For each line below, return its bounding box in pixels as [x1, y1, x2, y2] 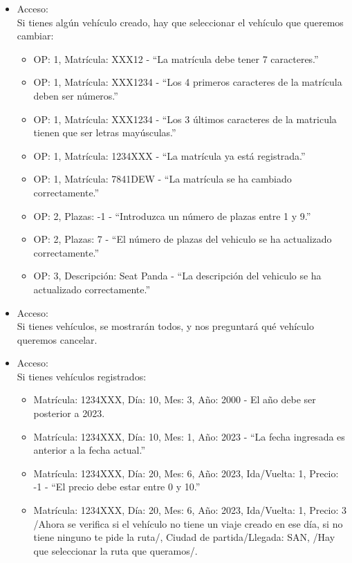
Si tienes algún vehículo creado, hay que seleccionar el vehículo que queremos [17, 15, 344, 29]
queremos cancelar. [17, 332, 98, 347]
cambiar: [17, 28, 54, 43]
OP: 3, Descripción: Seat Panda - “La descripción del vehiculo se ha [33, 268, 322, 283]
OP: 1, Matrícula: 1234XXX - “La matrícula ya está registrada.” [33, 148, 306, 163]
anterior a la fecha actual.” [33, 443, 146, 457]
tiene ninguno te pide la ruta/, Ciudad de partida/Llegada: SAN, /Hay [33, 530, 335, 544]
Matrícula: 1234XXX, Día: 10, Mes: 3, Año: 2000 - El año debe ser [33, 392, 316, 407]
